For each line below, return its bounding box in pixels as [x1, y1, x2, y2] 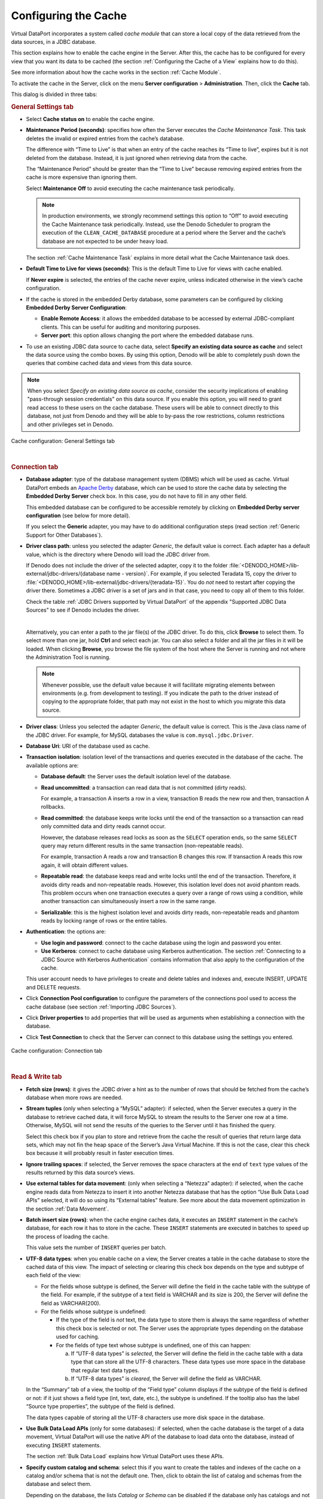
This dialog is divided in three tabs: [11, 91, 97, 98]
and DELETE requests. [26, 983, 81, 991]
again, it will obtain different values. [41, 861, 129, 869]
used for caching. [56, 1333, 100, 1340]
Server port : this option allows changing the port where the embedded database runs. [41, 332, 254, 339]
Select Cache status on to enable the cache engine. [26, 115, 155, 122]
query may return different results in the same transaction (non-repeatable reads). [41, 842, 243, 849]
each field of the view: [26, 1272, 81, 1279]
